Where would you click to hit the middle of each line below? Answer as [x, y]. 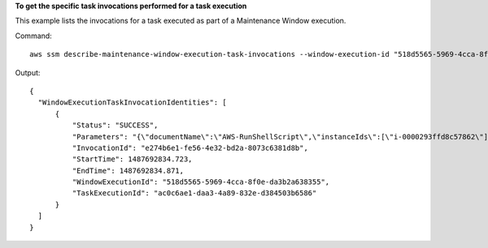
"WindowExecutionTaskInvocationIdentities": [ [132, 103]
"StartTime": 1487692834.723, [132, 159]
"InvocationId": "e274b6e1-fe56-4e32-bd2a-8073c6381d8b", [190, 148]
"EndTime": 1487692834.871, [128, 171]
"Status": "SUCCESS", [115, 125]
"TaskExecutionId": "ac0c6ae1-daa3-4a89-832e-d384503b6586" [194, 193]
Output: [28, 72]
